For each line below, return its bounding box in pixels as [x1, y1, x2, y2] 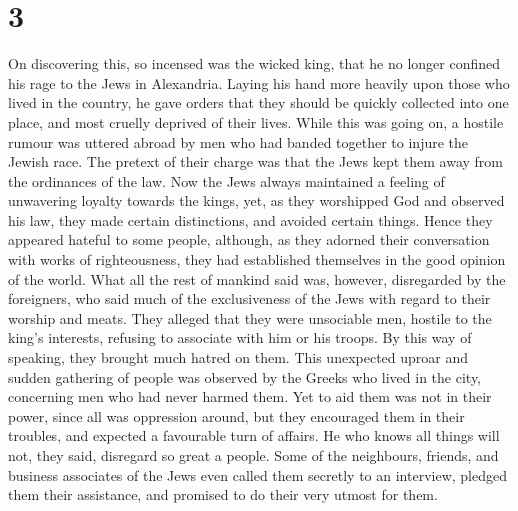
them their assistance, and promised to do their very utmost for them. [8, 484, 438, 505]
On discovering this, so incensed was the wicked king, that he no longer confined [8, 53, 500, 74]
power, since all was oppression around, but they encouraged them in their [8, 405, 465, 426]
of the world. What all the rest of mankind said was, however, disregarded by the [8, 268, 506, 289]
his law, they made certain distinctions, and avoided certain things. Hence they [8, 209, 493, 230]
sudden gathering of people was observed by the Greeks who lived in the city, [8, 366, 482, 387]
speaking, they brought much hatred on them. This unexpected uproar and [8, 347, 469, 368]
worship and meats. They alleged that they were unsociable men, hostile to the [8, 307, 492, 328]
